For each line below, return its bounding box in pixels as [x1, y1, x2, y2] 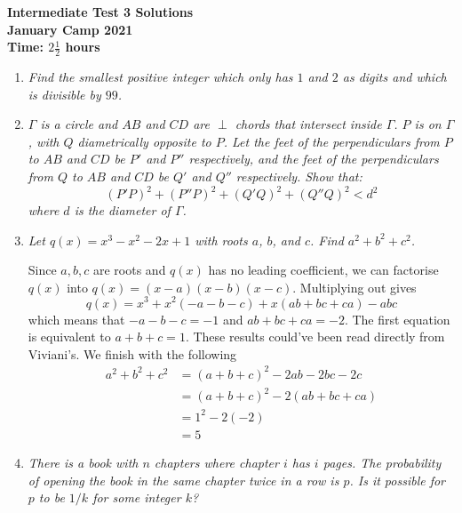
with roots [195, 230, 248, 249]
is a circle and [40, 115, 118, 133]
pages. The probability [323, 453, 442, 471]
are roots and [92, 261, 166, 279]
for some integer [92, 488, 181, 507]
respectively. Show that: [235, 166, 362, 185]
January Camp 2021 [7, 20, 133, 38]
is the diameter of [74, 201, 171, 220]
